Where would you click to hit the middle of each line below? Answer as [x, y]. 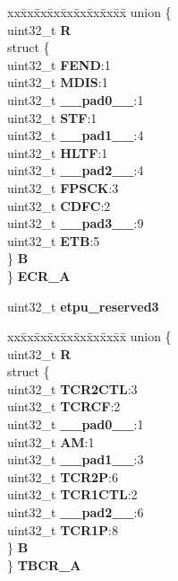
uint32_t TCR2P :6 [63, 476]
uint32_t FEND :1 [59, 64]
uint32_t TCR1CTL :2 [72, 494]
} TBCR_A [44, 564]
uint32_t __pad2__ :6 [76, 512]
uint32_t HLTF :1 [58, 152]
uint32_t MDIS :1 [58, 82]
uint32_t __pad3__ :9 [76, 223]
